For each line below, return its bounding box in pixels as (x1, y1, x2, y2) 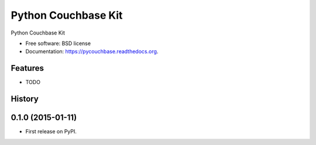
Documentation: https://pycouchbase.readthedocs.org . (25, 48, 159, 55)
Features (11, 63, 44, 73)
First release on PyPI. (25, 128, 77, 135)
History (11, 94, 39, 104)
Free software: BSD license (25, 40, 91, 47)
